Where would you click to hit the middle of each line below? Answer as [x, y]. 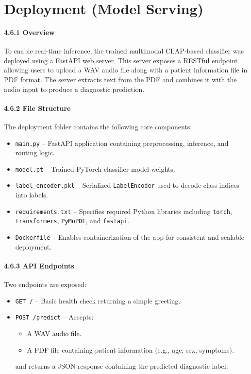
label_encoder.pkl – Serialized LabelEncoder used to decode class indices [127, 185]
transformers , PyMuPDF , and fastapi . [72, 221]
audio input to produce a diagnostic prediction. [74, 89]
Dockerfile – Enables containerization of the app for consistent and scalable [130, 237]
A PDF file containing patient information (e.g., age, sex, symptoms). [130, 349]
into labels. [32, 195]
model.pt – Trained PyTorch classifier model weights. [95, 169]
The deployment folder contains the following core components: [98, 126]
